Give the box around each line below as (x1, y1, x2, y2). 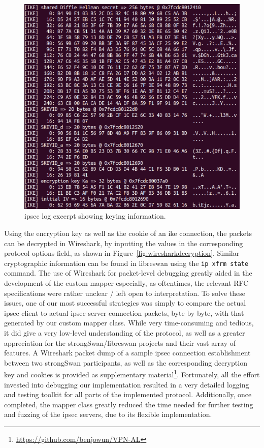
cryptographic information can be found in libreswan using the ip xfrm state (4, 257, 249, 268)
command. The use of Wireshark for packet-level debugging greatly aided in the (4, 267, 252, 278)
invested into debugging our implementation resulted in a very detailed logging (4, 379, 249, 390)
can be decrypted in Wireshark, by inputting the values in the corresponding (4, 237, 243, 248)
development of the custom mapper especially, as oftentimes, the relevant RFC (4, 277, 249, 288)
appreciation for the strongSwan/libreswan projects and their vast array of (4, 337, 236, 348)
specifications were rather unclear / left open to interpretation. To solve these (4, 287, 245, 298)
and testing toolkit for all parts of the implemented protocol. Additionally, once (4, 389, 252, 400)
